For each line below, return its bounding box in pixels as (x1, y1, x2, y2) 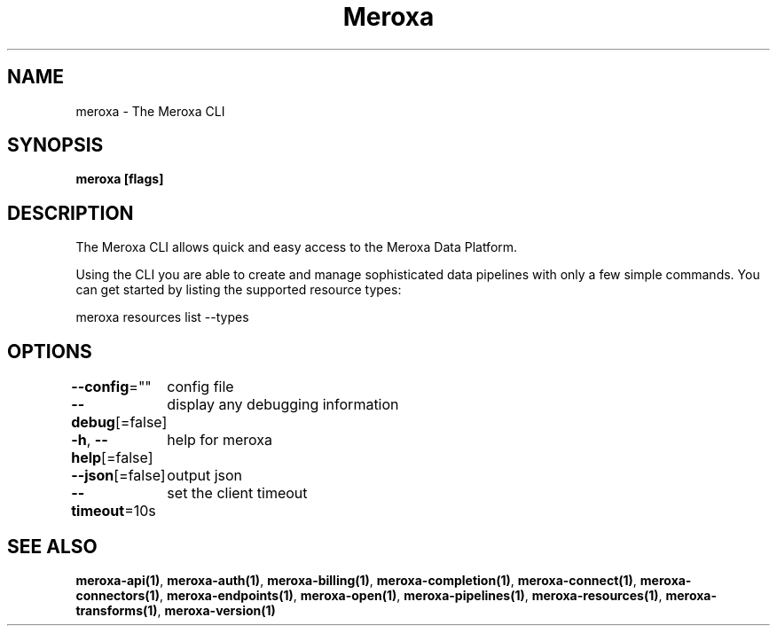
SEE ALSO (7, 535, 98, 558)
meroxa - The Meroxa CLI (75, 103, 225, 119)
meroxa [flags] (75, 171, 164, 187)
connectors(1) (75, 587, 160, 603)
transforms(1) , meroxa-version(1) (75, 602, 276, 618)
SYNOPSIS (7, 134, 104, 157)
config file (167, 378, 234, 396)
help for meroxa (167, 431, 272, 449)
